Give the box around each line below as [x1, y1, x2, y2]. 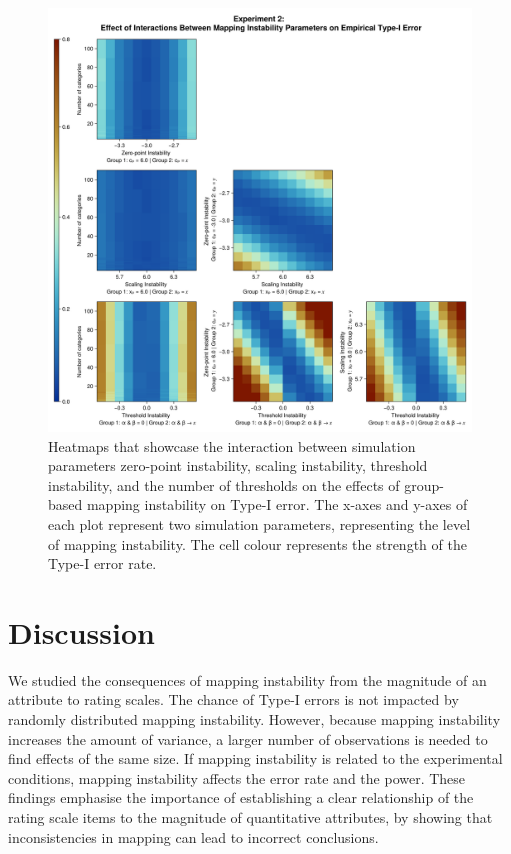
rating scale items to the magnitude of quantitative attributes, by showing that [8, 807, 493, 828]
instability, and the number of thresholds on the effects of [48, 474, 400, 495]
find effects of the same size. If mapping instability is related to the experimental [8, 748, 503, 769]
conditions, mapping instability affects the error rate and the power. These [8, 767, 466, 788]
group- [404, 474, 444, 495]
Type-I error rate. [48, 553, 157, 574]
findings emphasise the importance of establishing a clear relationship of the [8, 787, 474, 808]
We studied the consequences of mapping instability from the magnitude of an [8, 669, 487, 690]
